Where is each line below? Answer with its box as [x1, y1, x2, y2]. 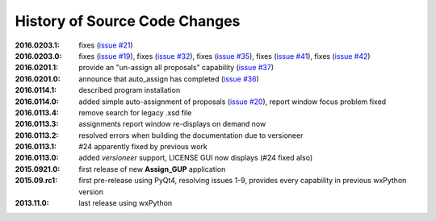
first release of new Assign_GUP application [78, 164, 226, 173]
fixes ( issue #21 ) [78, 40, 133, 50]
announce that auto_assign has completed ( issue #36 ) [78, 73, 260, 84]
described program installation [78, 85, 181, 95]
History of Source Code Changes [15, 12, 241, 30]
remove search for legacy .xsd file [78, 107, 192, 117]
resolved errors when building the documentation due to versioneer [78, 130, 304, 140]
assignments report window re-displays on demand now [78, 119, 266, 129]
